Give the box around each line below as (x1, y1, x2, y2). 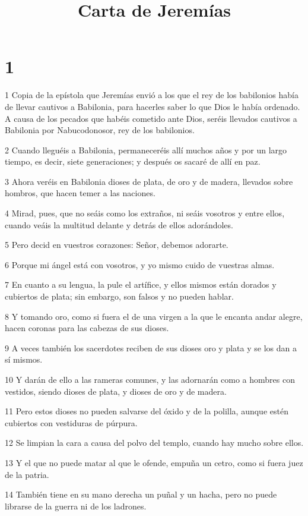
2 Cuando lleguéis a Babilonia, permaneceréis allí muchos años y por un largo (5, 143, 287, 156)
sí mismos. (5, 353, 43, 366)
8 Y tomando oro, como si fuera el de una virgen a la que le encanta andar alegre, (5, 310, 303, 322)
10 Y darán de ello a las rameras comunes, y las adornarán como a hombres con (5, 373, 296, 385)
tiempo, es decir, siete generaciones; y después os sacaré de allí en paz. (5, 155, 261, 168)
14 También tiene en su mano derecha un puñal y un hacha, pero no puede (5, 488, 277, 501)
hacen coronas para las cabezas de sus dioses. (5, 322, 169, 334)
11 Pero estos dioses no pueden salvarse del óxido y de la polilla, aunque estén (5, 405, 288, 417)
